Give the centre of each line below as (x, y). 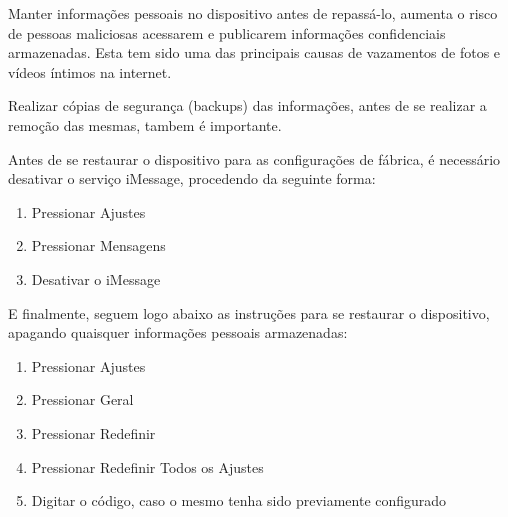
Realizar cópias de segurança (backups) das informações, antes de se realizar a (247, 105)
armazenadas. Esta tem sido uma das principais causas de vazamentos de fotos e (254, 52)
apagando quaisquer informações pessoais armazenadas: (178, 332)
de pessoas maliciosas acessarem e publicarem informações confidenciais (227, 32)
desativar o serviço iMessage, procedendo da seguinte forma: (192, 178)
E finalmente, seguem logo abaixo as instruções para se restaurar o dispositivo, (249, 312)
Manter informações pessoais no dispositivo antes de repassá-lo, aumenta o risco (253, 13)
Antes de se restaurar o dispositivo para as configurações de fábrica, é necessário (254, 158)
